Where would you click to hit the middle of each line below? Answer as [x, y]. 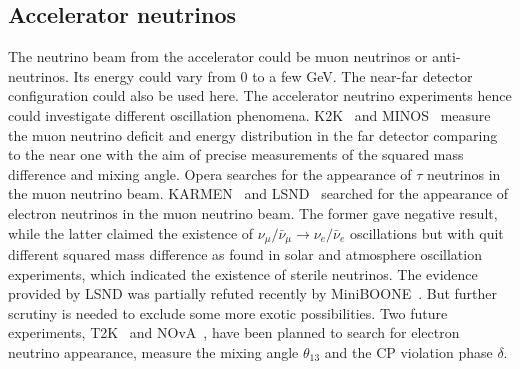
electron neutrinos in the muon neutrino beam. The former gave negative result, [253, 212]
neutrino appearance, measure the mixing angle [153, 351]
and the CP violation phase [408, 351]
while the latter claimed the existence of [131, 232]
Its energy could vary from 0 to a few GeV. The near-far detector [273, 75]
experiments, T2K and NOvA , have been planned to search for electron [234, 332]
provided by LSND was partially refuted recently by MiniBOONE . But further [253, 293]
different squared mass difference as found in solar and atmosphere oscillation [245, 254]
